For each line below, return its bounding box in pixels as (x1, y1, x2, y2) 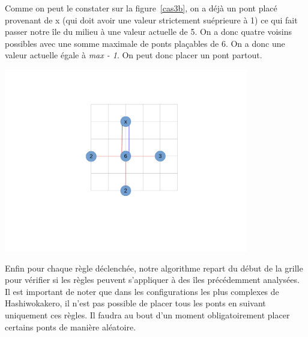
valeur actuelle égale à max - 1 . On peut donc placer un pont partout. (5, 49, 262, 61)
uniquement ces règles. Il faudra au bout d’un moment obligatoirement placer (5, 308, 290, 321)
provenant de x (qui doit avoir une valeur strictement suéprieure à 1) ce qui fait (5, 13, 298, 26)
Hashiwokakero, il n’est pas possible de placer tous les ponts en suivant (5, 297, 266, 309)
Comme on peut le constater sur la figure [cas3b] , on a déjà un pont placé (5, 2, 277, 14)
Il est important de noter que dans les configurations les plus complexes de (5, 285, 279, 297)
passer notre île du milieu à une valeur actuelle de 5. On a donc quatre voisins (5, 25, 292, 38)
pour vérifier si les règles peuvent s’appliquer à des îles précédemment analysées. (5, 273, 300, 286)
